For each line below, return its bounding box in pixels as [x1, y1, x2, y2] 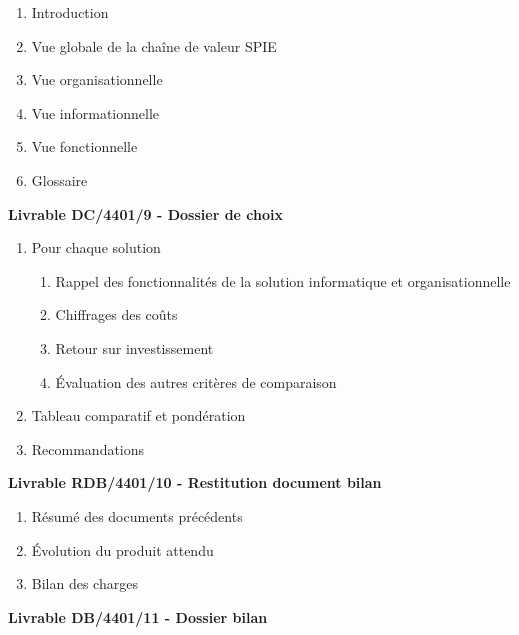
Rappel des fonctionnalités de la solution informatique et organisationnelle [55, 270, 511, 291]
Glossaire [31, 169, 88, 190]
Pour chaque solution [31, 237, 161, 258]
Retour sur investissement [55, 337, 214, 358]
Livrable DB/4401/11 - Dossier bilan [8, 606, 268, 627]
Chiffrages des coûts [55, 304, 178, 325]
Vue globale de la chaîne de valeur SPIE [31, 35, 277, 56]
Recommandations [31, 438, 145, 459]
